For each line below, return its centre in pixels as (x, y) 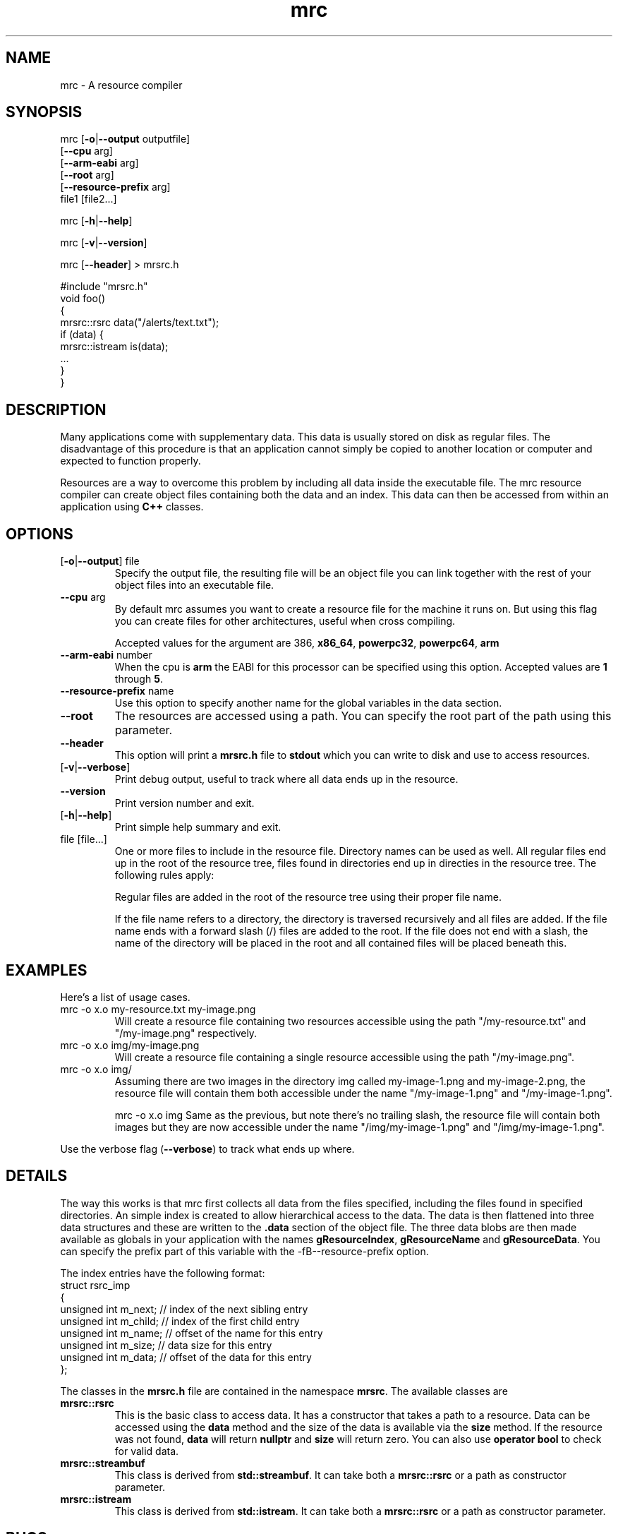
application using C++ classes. (132, 507)
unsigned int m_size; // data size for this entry (166, 1345)
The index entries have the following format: (163, 1273)
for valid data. (147, 1451)
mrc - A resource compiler (121, 85)
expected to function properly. (131, 461)
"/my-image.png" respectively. (186, 1033)
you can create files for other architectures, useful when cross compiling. (285, 621)
